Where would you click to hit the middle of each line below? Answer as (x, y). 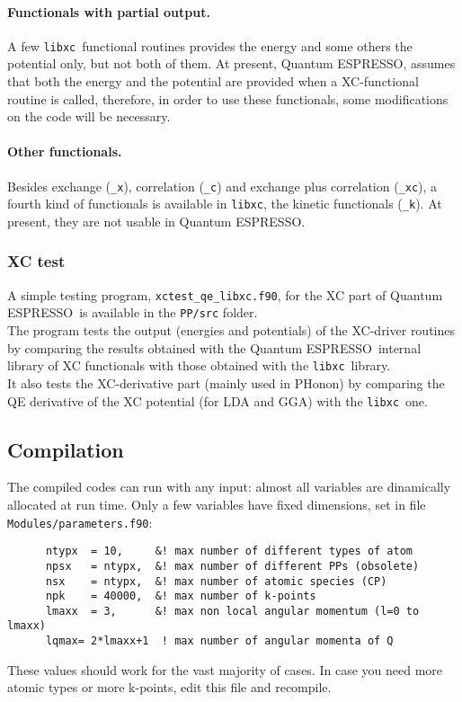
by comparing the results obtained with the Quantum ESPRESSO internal (214, 347)
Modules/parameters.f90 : (80, 522)
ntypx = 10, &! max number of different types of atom (229, 551)
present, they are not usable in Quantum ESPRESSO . (156, 221)
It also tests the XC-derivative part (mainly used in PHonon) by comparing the (226, 382)
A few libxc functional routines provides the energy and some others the (210, 45)
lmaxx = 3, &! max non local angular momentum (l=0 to (232, 611)
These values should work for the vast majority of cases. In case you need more (225, 669)
